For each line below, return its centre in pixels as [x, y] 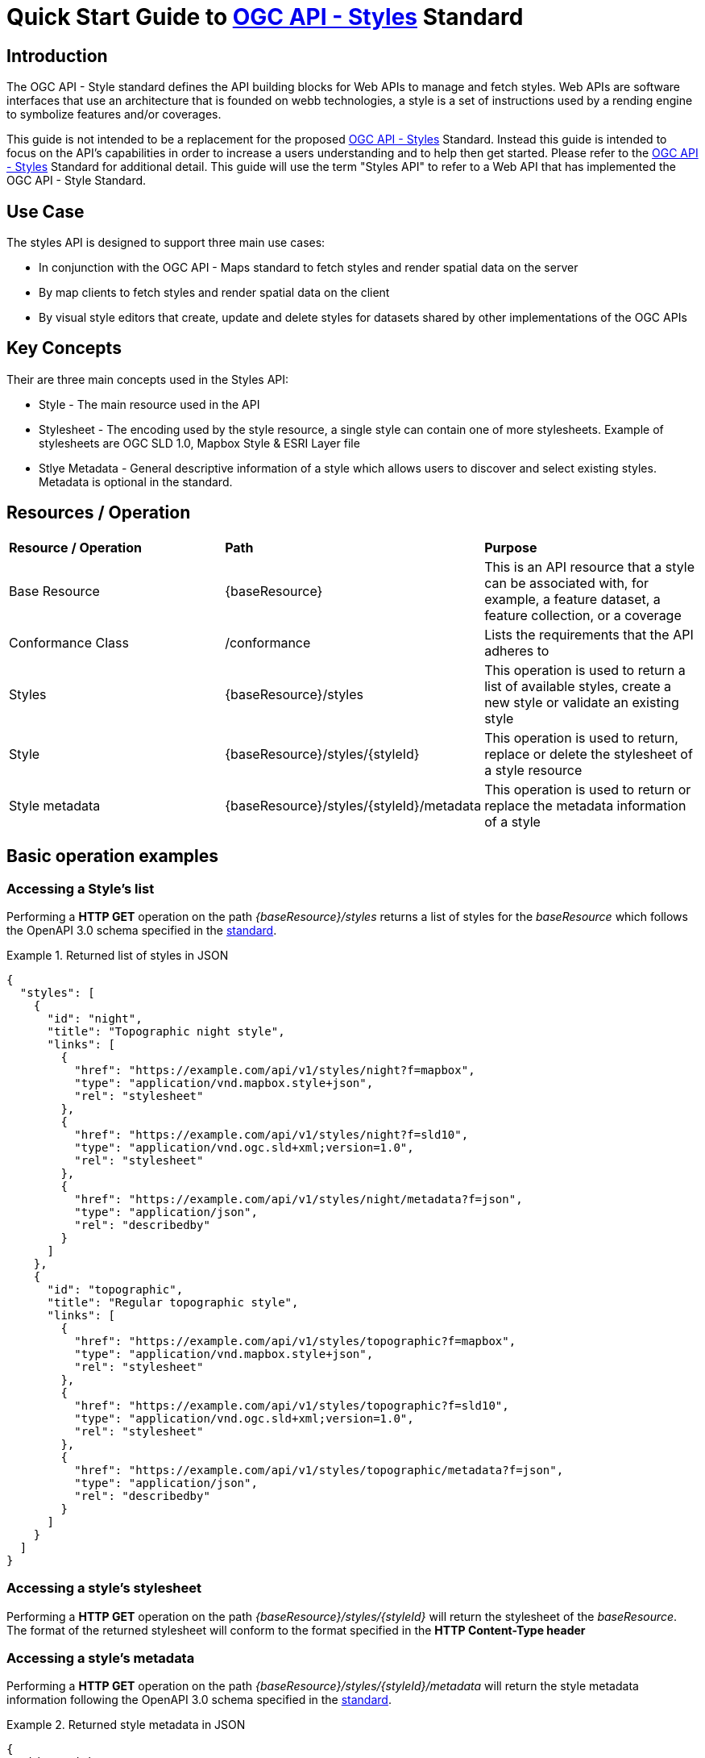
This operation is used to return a [585, 670]
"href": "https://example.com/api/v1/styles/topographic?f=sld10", [292, 1405]
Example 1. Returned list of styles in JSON [118, 955]
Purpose [511, 547]
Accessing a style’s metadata [101, 1658]
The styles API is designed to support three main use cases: [166, 243]
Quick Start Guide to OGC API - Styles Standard [265, 17]
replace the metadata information [585, 805]
